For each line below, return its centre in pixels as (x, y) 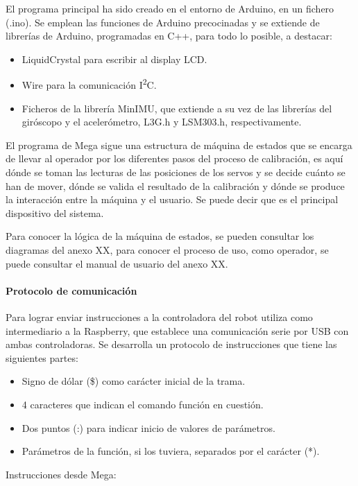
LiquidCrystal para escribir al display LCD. (114, 59)
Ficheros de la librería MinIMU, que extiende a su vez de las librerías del (177, 108)
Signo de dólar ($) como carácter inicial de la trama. (134, 381)
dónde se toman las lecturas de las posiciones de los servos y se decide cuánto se (176, 172)
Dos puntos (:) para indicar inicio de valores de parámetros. (148, 427)
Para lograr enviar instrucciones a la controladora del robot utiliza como (159, 316)
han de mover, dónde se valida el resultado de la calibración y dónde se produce (175, 185)
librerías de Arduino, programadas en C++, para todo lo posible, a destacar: (169, 36)
